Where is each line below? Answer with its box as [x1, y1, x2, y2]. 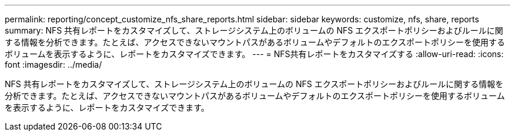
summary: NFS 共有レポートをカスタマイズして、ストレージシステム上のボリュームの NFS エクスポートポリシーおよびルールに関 [5, 25, 503, 35]
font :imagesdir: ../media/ [5, 59, 102, 69]
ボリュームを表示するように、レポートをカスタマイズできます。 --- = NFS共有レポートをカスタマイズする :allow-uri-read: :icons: [5, 49, 504, 59]
